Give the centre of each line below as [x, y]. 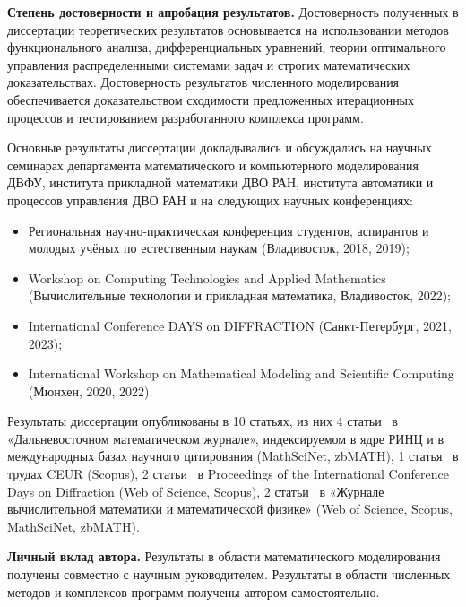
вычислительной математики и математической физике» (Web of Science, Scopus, [230, 509]
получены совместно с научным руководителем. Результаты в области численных [229, 574]
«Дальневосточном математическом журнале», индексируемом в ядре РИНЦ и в [226, 438]
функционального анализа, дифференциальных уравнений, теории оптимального [227, 47]
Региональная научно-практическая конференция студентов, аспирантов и [229, 230]
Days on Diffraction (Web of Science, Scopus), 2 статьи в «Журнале [196, 491]
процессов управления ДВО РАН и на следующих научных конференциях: [210, 199]
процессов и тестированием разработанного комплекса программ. [186, 117]
